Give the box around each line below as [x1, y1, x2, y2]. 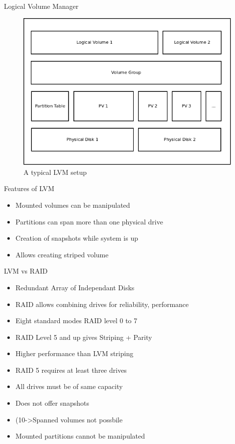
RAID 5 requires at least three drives [15, 364, 127, 375]
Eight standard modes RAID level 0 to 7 [15, 315, 138, 326]
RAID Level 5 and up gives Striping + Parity [15, 332, 152, 342]
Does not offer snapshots [15, 398, 90, 408]
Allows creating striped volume [15, 249, 109, 259]
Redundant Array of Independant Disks [15, 282, 135, 292]
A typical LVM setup [23, 166, 87, 177]
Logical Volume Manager [4, 1, 79, 11]
